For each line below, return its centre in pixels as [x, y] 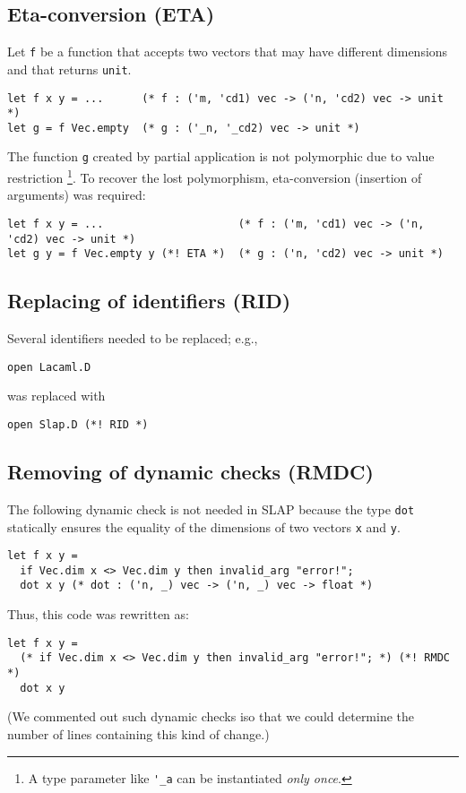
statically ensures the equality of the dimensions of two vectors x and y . [204, 526]
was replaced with [56, 396]
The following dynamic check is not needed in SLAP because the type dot [211, 509]
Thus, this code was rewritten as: [98, 614]
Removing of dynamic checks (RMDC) [190, 472]
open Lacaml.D [49, 367]
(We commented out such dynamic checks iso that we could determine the [211, 716]
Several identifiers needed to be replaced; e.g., [133, 338]
